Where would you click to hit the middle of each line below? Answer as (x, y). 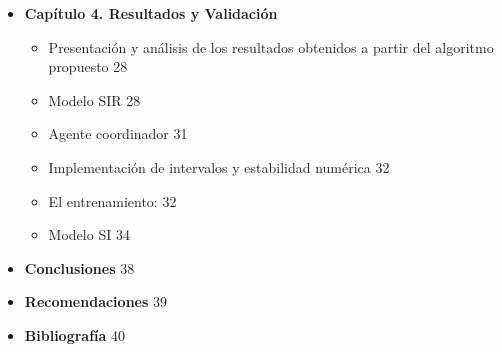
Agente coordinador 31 (118, 133)
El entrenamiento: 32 (112, 200)
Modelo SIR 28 (94, 99)
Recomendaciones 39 (95, 301)
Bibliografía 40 (75, 334)
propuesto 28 (88, 66)
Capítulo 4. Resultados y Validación (151, 13)
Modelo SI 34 (89, 234)
